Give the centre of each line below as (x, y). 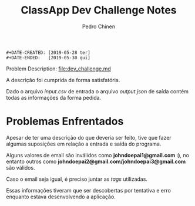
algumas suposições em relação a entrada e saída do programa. (84, 144)
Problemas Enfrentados (65, 121)
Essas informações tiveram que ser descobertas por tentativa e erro (89, 190)
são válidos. (21, 167)
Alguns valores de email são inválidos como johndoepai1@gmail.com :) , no (98, 155)
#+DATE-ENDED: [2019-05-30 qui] (48, 58)
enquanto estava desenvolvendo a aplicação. (61, 197)
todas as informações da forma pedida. (54, 97)
